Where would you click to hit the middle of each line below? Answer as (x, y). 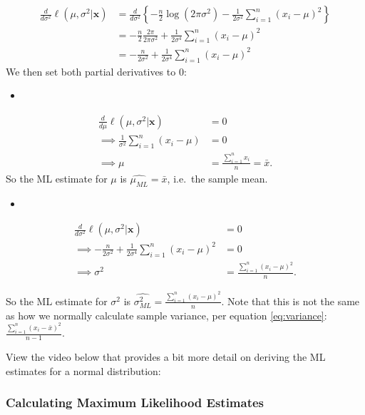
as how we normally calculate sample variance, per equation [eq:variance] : (166, 315)
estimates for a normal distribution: (83, 370)
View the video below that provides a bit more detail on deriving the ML (166, 356)
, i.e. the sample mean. (217, 178)
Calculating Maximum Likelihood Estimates (135, 403)
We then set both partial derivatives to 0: (96, 71)
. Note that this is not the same (291, 301)
